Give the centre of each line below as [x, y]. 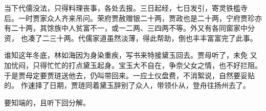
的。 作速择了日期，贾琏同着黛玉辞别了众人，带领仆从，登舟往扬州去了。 [127, 85]
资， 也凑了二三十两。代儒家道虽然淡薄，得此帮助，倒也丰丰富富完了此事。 [131, 38]
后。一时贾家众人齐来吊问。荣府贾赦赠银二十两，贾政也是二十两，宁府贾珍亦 [133, 18]
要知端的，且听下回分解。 [47, 102]
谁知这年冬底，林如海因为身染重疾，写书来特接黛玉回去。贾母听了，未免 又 [131, 55]
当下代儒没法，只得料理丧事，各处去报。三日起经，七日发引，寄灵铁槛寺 [126, 8]
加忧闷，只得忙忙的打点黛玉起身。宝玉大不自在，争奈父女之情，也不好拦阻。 [133, 65]
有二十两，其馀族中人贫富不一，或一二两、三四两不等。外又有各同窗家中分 [129, 28]
